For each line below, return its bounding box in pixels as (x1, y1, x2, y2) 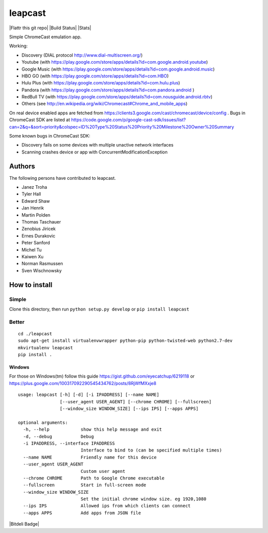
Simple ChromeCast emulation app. (9, 34, 82, 40)
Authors (9, 162, 35, 170)
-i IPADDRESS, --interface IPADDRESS (23, 440, 115, 446)
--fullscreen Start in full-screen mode (23, 482, 146, 488)
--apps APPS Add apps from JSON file (23, 510, 141, 516)
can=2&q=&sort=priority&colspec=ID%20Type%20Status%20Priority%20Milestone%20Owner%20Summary (9, 124, 234, 130)
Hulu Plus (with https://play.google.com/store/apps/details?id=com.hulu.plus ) (21, 80, 181, 86)
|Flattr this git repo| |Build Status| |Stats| (9, 25, 91, 31)
